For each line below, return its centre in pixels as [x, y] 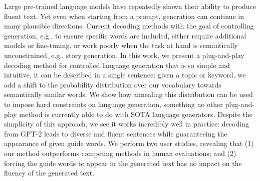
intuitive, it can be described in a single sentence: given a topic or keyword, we [125, 75]
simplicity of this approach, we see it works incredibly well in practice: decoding [126, 124]
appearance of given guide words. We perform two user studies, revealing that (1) [129, 143]
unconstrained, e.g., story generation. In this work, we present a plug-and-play [124, 55]
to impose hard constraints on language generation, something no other [113, 104]
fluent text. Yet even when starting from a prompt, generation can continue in [124, 16]
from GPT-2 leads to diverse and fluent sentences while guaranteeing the [116, 133]
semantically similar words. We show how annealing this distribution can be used [128, 94]
